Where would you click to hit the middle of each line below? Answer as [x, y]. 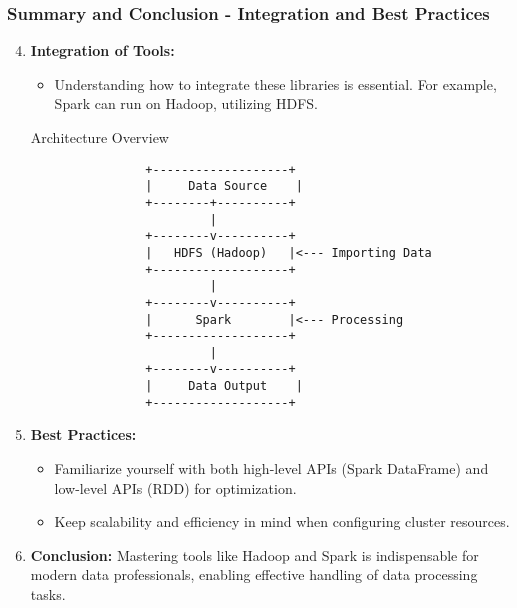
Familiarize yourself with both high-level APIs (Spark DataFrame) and [271, 468]
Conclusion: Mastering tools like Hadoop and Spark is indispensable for [254, 554]
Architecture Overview [99, 137]
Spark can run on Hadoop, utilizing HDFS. [186, 103]
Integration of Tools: [102, 50]
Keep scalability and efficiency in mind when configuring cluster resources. [282, 521]
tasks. [48, 594]
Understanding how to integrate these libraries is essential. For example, [275, 83]
